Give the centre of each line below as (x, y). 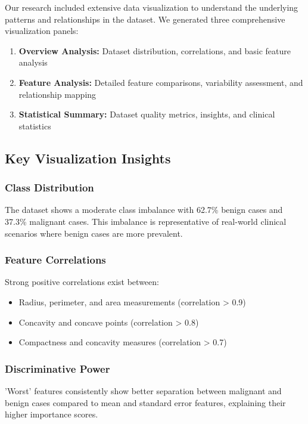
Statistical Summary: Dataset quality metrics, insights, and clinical (147, 114)
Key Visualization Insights (88, 158)
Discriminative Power (57, 368)
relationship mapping (57, 94)
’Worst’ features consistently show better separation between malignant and (143, 390)
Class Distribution (49, 188)
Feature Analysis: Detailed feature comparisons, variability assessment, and (161, 82)
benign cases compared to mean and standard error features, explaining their (145, 402)
